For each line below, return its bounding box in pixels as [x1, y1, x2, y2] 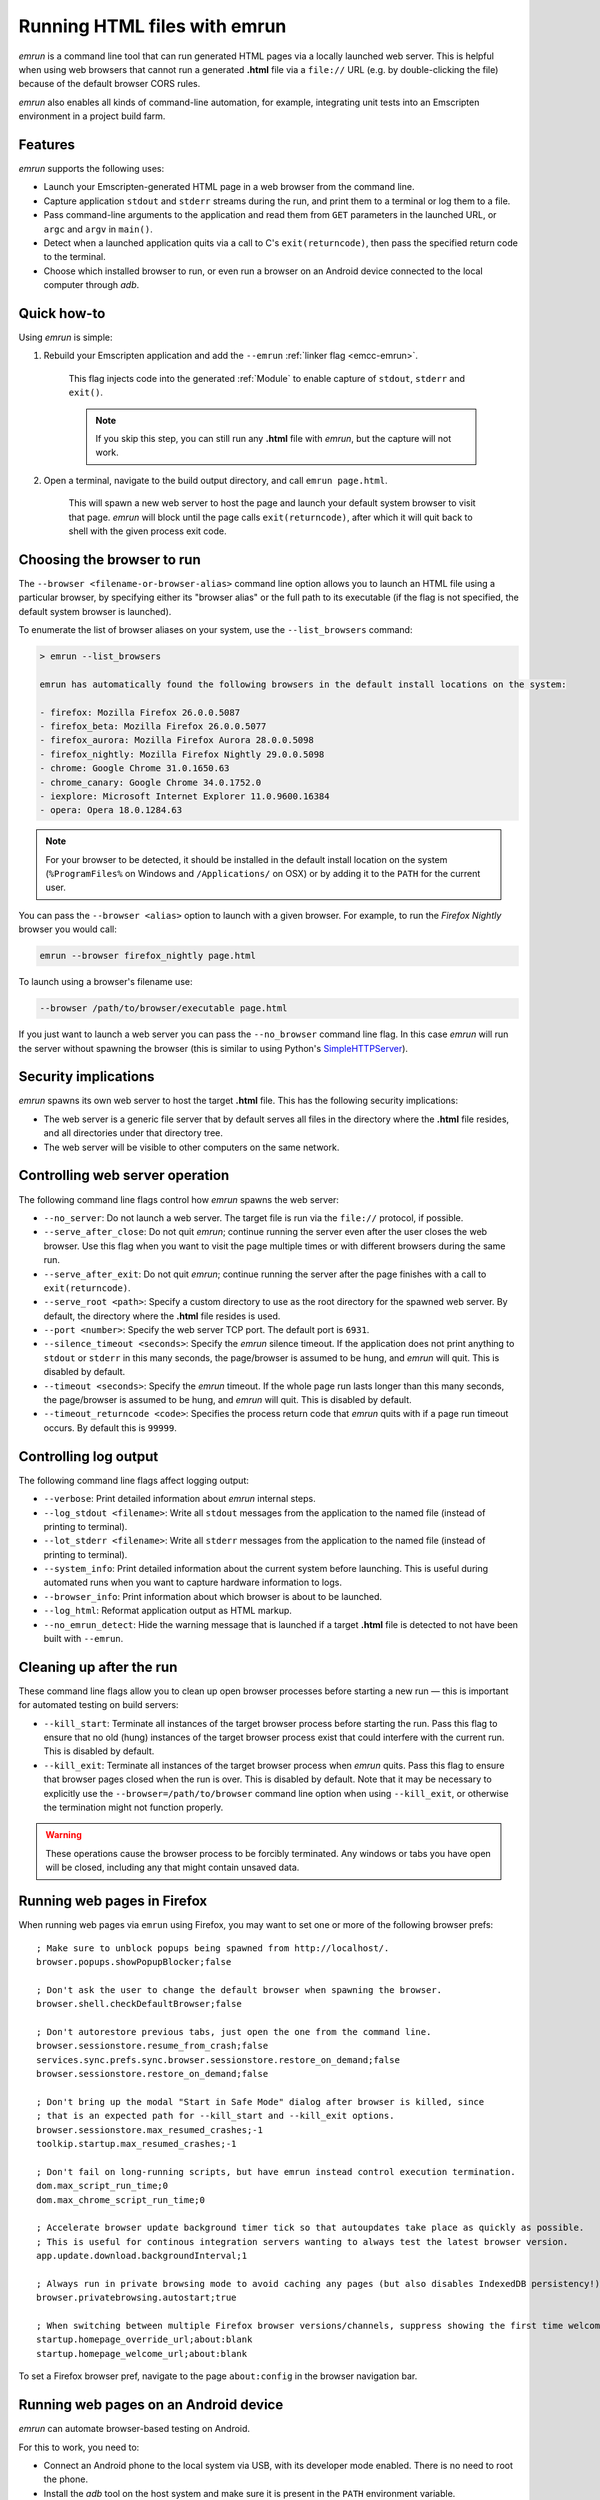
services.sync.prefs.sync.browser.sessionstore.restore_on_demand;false [36, 2054, 400, 2065]
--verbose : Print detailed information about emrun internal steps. [43, 1493, 317, 1505]
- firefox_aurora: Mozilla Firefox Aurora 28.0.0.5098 [39, 735, 314, 746]
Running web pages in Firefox [18, 1893, 208, 1910]
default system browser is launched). [18, 605, 172, 617]
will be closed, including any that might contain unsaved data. [45, 1861, 300, 1874]
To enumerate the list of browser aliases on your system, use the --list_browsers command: [18, 624, 413, 636]
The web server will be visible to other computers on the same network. [43, 1141, 340, 1153]
